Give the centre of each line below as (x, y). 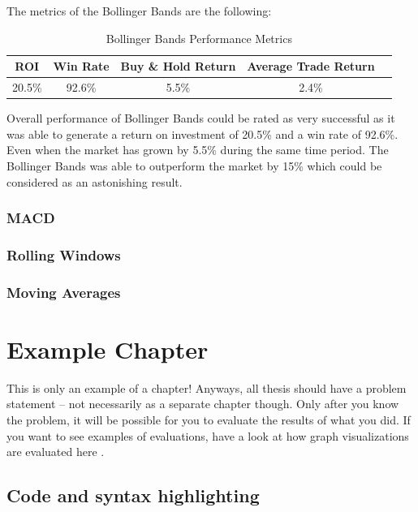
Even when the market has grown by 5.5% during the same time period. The (198, 150)
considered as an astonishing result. (95, 181)
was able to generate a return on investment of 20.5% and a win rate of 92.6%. (203, 133)
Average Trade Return (311, 66)
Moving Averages (64, 292)
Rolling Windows (64, 254)
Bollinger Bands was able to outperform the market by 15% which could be (194, 165)
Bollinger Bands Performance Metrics (199, 38)
